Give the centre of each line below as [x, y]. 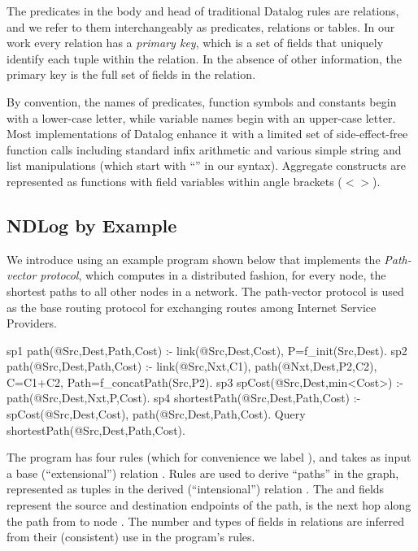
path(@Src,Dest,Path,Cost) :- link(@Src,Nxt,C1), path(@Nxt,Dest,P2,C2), [192, 366]
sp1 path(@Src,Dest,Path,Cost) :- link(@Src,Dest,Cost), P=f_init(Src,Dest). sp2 [207, 350]
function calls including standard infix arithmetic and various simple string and [204, 149]
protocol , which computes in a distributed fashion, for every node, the [213, 275]
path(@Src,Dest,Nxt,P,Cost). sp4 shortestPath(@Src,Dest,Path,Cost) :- [184, 398]
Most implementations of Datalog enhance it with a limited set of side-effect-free [207, 134]
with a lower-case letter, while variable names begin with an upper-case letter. [201, 117]
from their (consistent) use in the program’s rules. [131, 537]
